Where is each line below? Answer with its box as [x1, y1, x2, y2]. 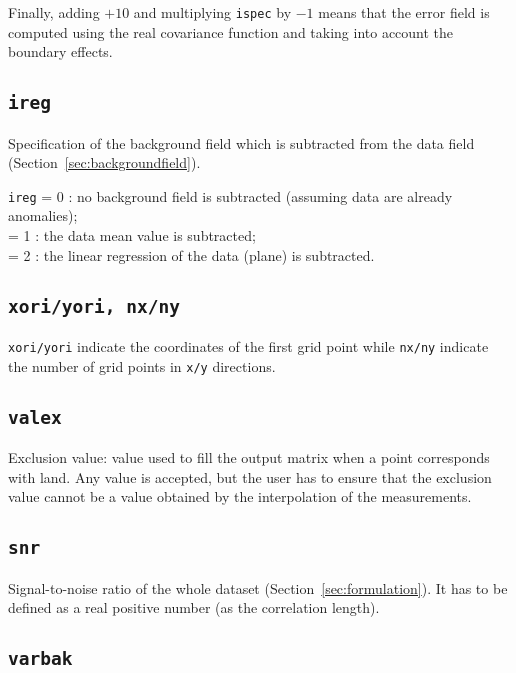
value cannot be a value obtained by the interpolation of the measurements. [8, 486, 472, 507]
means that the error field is [318, 2, 490, 22]
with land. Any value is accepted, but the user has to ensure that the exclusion [8, 466, 492, 487]
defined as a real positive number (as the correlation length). [8, 597, 380, 618]
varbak [8, 648, 73, 670]
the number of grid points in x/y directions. [8, 355, 276, 376]
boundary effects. [8, 41, 113, 62]
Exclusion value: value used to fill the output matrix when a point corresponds [8, 447, 490, 468]
